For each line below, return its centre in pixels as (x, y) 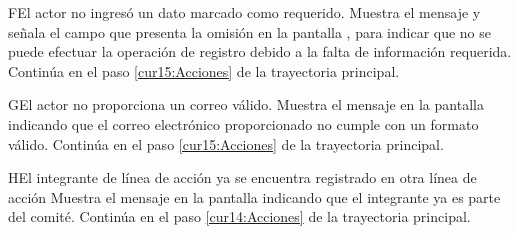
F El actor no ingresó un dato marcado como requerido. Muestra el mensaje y (244, 12)
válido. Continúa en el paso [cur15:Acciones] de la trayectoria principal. (226, 143)
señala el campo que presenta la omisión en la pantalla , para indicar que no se (250, 31)
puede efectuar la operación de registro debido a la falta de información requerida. (260, 51)
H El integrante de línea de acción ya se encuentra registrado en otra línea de (242, 177)
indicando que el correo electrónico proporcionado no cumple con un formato (243, 123)
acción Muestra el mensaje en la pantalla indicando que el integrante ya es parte (254, 196)
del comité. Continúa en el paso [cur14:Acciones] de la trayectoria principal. (239, 216)
